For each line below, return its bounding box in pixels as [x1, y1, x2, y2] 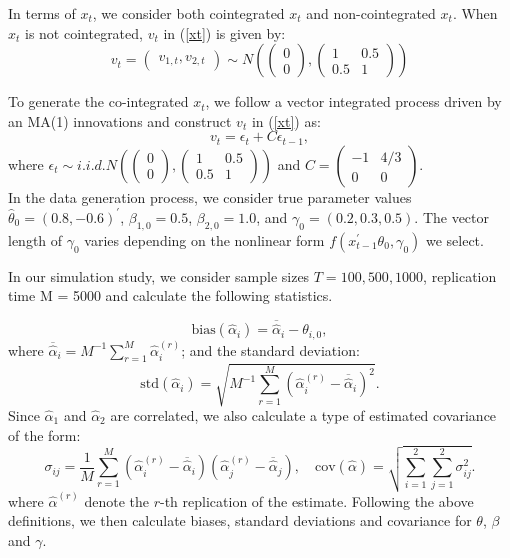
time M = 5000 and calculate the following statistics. [8, 285, 333, 306]
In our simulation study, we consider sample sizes [8, 265, 310, 286]
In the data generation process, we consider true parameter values [8, 186, 412, 207]
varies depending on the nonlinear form [84, 229, 325, 250]
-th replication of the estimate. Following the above [160, 490, 474, 511]
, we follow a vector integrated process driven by [205, 91, 502, 112]
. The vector [414, 206, 490, 227]
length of [8, 229, 63, 250]
